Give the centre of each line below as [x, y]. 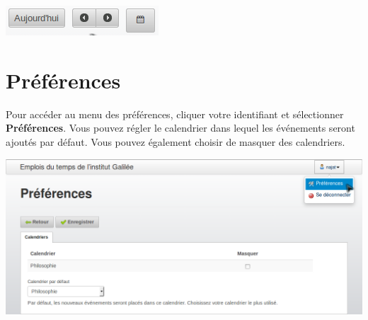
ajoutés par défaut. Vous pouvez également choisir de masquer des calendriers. [176, 141]
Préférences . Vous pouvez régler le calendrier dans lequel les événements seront [180, 128]
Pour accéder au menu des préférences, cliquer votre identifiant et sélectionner [175, 114]
